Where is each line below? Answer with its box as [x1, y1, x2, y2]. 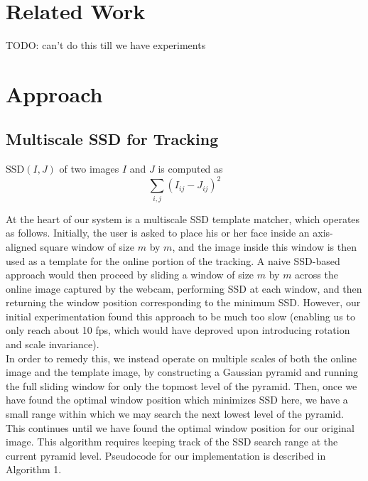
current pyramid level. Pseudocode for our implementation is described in [6, 448, 326, 463]
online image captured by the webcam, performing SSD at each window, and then [6, 281, 362, 296]
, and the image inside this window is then [172, 239, 357, 254]
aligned [6, 239, 37, 254]
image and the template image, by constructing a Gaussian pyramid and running [6, 364, 358, 379]
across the [295, 267, 338, 282]
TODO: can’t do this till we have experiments [6, 38, 206, 53]
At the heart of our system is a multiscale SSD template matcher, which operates [6, 211, 360, 226]
